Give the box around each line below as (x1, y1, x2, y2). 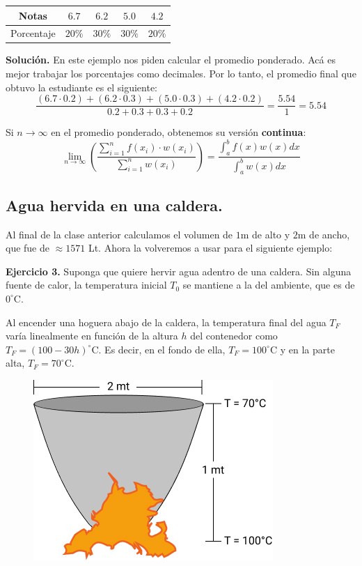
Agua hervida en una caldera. (6, 194, 223, 215)
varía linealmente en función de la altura (6, 328, 178, 343)
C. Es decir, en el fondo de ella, (91, 342, 226, 356)
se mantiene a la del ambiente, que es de (182, 277, 355, 292)
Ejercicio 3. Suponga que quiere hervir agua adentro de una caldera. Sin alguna (6, 263, 352, 278)
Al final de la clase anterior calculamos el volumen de (6, 227, 233, 241)
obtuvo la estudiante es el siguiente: (6, 79, 157, 94)
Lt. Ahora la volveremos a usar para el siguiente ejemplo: (88, 240, 333, 255)
